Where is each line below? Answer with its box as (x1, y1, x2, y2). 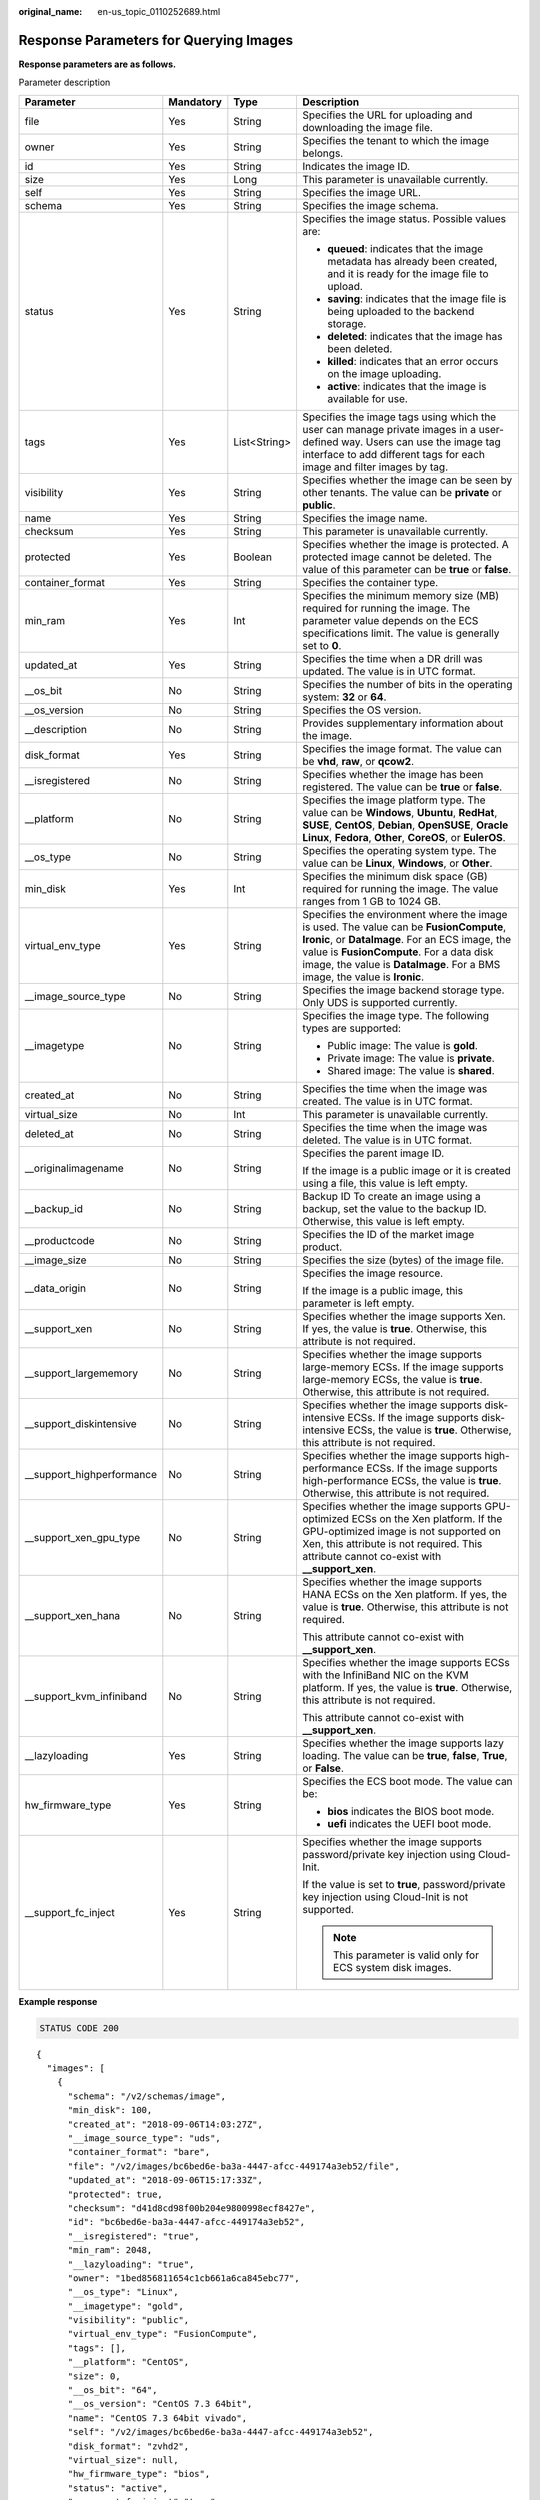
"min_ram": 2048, (67, 2245, 153, 2256)
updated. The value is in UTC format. (302, 664, 476, 678)
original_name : (18, 6, 83, 17)
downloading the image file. (302, 120, 434, 134)
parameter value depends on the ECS (302, 613, 479, 627)
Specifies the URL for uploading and (302, 108, 473, 122)
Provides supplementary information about (302, 716, 504, 730)
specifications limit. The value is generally (302, 626, 500, 640)
